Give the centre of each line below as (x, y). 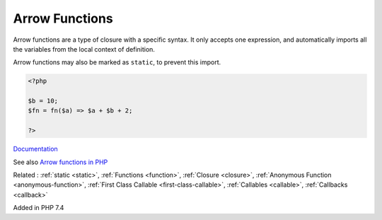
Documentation (35, 149)
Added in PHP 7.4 (39, 208)
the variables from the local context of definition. (84, 49)
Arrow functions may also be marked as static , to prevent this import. (117, 62)
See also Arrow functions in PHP (60, 162)
